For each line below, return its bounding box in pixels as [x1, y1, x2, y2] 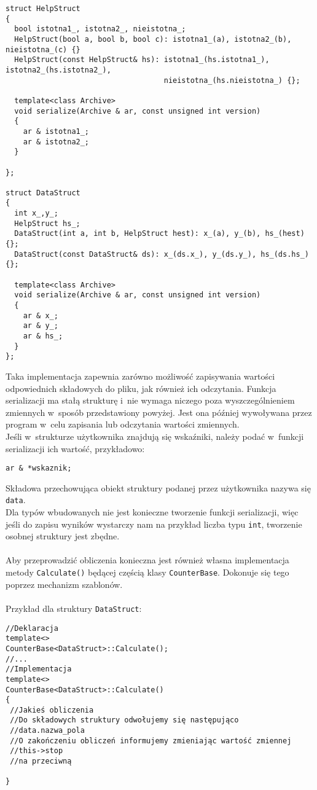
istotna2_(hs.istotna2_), [6, 65, 111, 74]
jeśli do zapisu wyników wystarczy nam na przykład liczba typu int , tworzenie [6, 517, 302, 530]
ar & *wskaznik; [6, 464, 72, 473]
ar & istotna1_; [23, 127, 90, 136]
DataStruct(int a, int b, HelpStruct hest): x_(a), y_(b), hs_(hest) [14, 229, 305, 238]
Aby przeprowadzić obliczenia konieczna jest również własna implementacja [6, 553, 289, 566]
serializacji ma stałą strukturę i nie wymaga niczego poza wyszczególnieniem [6, 394, 295, 407]
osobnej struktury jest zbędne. [6, 530, 120, 542]
